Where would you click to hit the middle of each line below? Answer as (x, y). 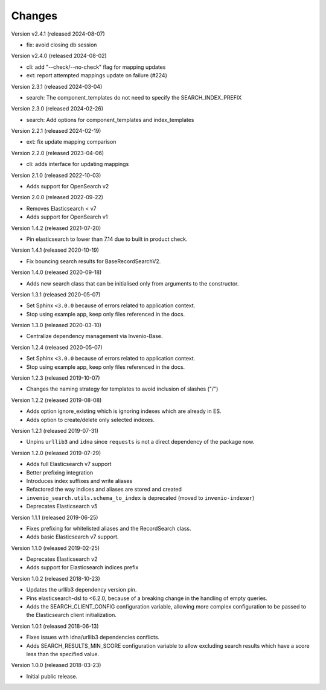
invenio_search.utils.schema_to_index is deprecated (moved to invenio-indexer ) (140, 497)
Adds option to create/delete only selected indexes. (91, 420)
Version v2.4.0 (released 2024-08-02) (59, 56)
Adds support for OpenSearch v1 (67, 217)
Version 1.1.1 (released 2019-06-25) (55, 517)
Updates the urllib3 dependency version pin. (81, 590)
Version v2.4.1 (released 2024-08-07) (58, 34)
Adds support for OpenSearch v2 (68, 187)
